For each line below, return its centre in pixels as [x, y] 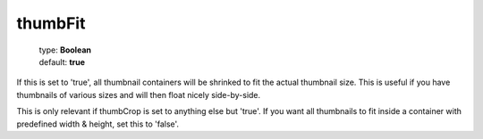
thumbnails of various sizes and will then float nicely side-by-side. [139, 94]
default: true [62, 61]
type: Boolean [65, 50]
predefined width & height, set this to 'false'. [97, 124]
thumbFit [51, 23]
